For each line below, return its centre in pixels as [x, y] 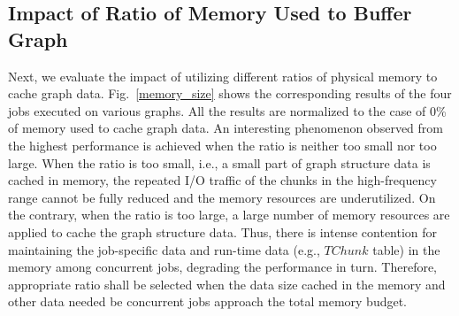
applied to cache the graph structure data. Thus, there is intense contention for [223, 231]
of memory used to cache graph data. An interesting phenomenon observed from [226, 128]
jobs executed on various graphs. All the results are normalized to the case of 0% [227, 110]
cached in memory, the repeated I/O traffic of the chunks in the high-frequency [222, 180]
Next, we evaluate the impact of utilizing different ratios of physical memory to [223, 76]
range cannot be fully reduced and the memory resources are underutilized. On [222, 197]
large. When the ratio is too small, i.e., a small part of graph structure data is [219, 162]
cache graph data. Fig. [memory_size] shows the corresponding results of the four [230, 93]
